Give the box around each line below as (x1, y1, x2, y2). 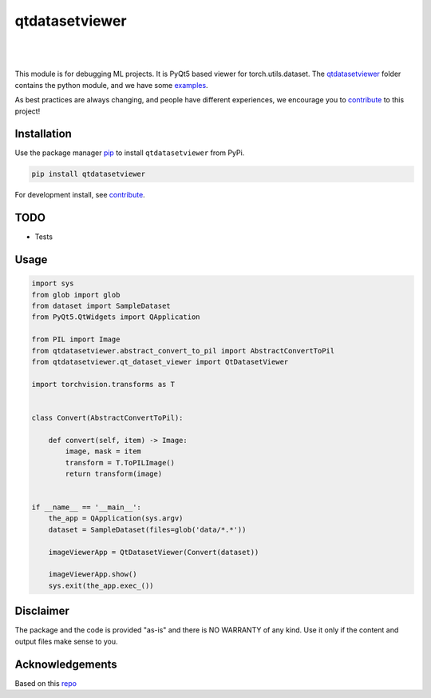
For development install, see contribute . (14, 190, 145, 200)
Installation (14, 127, 72, 141)
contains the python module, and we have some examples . (14, 80, 208, 90)
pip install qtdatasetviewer (31, 170, 146, 179)
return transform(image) (65, 469, 163, 478)
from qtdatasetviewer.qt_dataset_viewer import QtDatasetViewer (31, 357, 289, 367)
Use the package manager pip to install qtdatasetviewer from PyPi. (14, 148, 245, 158)
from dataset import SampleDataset (31, 301, 171, 311)
